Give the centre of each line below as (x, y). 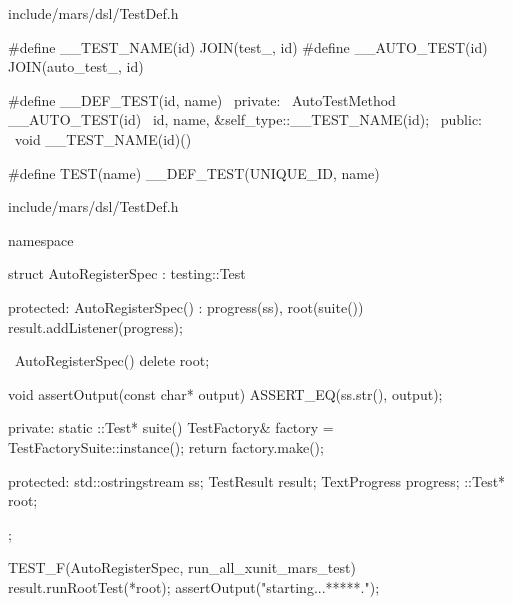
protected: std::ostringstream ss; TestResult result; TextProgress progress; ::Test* (257, 480)
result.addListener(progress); (95, 326)
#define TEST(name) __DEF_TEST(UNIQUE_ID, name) (194, 172)
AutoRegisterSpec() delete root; (112, 360)
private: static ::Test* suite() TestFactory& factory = (171, 427)
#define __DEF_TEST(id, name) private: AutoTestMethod (202, 99)
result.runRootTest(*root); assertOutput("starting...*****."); (194, 586)
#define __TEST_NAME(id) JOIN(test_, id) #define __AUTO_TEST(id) (248, 46)
